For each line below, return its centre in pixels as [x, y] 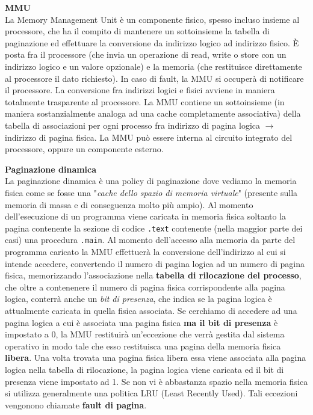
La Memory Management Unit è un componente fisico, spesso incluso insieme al [152, 19]
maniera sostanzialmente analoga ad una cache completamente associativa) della [153, 113]
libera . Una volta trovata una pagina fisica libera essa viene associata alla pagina [156, 358]
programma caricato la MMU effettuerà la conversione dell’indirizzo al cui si [145, 251]
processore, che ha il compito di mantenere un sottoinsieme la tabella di [137, 31]
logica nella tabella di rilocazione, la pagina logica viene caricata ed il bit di [144, 369]
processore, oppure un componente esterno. [84, 149]
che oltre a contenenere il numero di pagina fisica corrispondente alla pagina [145, 287]
